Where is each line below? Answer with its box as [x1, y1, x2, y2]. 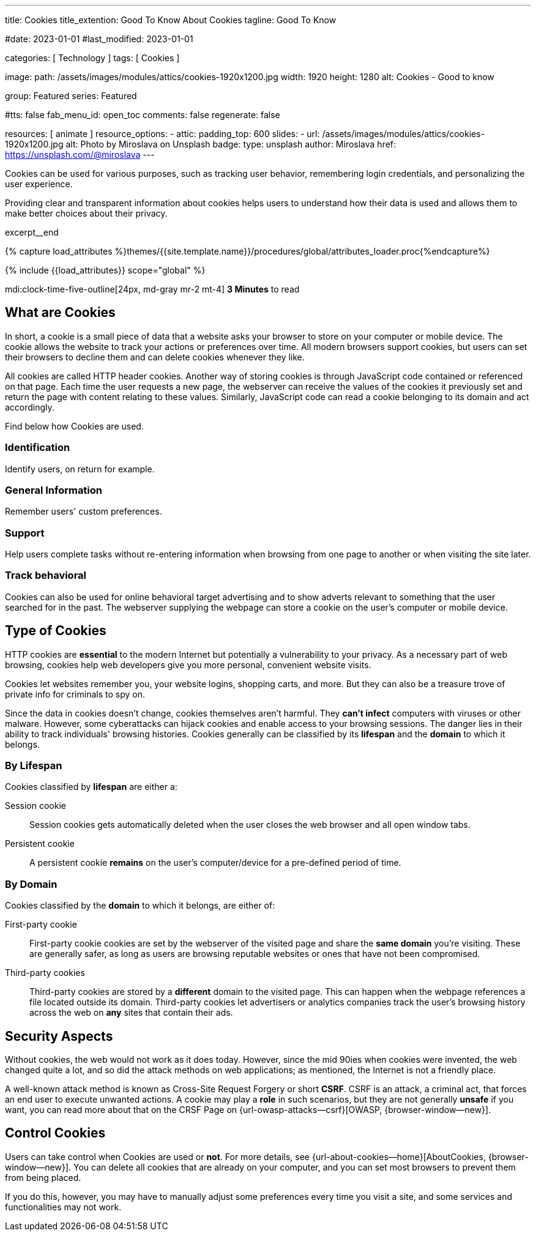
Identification [5, 441, 70, 454]
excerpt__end [5, 227, 59, 237]
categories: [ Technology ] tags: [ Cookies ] [5, 53, 180, 63]
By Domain [5, 877, 58, 890]
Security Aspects [5, 1028, 113, 1044]
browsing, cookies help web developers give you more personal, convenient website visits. [5, 659, 371, 670]
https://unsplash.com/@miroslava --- [5, 149, 155, 160]
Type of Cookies [5, 623, 106, 639]
